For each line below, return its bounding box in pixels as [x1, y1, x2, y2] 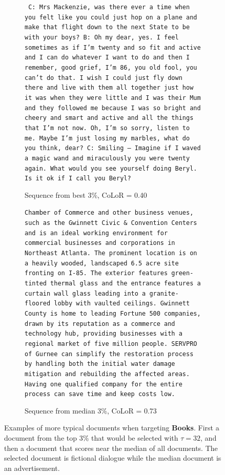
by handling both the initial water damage [25, 360, 175, 368]
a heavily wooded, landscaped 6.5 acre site [25, 259, 179, 267]
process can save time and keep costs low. [25, 390, 175, 398]
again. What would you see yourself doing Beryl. [25, 164, 197, 172]
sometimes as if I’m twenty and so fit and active [25, 44, 201, 51]
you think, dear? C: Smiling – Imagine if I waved [25, 144, 201, 152]
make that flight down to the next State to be [25, 24, 190, 31]
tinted [25, 280, 47, 287]
